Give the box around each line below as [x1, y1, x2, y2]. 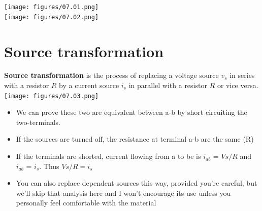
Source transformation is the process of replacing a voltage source [4, 70, 219, 80]
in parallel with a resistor [128, 80, 207, 91]
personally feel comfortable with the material [16, 197, 156, 208]
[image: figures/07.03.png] [4, 92, 99, 100]
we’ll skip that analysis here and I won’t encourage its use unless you [16, 187, 231, 198]
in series [230, 70, 255, 80]
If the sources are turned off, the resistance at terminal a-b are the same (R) [16, 134, 254, 144]
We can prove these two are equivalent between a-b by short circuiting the [16, 107, 247, 117]
